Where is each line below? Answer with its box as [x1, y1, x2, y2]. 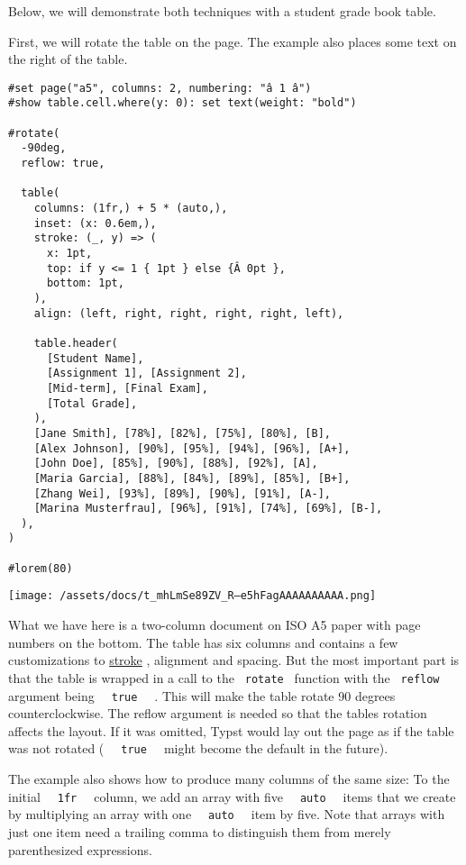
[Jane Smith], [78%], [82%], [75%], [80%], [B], [33, 426, 331, 440]
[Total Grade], [46, 396, 138, 410]
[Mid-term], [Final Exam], [46, 381, 208, 395]
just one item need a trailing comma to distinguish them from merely [8, 822, 391, 841]
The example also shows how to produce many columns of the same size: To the [8, 769, 450, 788]
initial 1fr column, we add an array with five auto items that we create [8, 787, 456, 806]
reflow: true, [21, 157, 105, 170]
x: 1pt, [46, 247, 93, 259]
